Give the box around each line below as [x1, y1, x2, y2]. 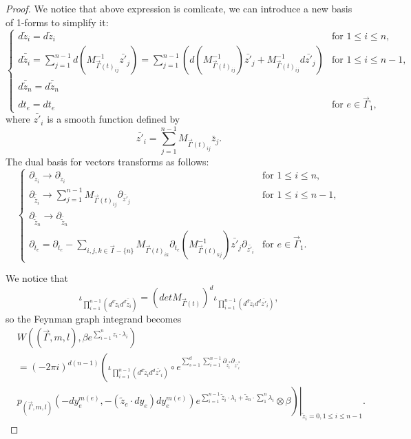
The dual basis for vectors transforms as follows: [6, 154, 209, 168]
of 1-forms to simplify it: [6, 14, 109, 29]
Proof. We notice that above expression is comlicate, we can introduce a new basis [6, 1, 352, 15]
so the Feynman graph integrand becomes [6, 311, 182, 325]
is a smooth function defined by [47, 112, 180, 126]
